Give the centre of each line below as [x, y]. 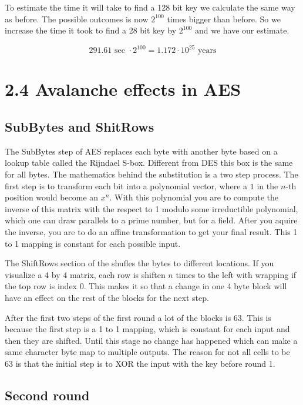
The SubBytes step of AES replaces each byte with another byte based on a [141, 151]
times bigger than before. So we [224, 19]
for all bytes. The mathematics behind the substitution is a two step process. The [151, 174]
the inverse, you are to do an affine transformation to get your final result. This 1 [151, 232]
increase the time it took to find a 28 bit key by [91, 30]
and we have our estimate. [242, 30]
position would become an [52, 197]
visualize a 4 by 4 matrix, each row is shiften [85, 274]
